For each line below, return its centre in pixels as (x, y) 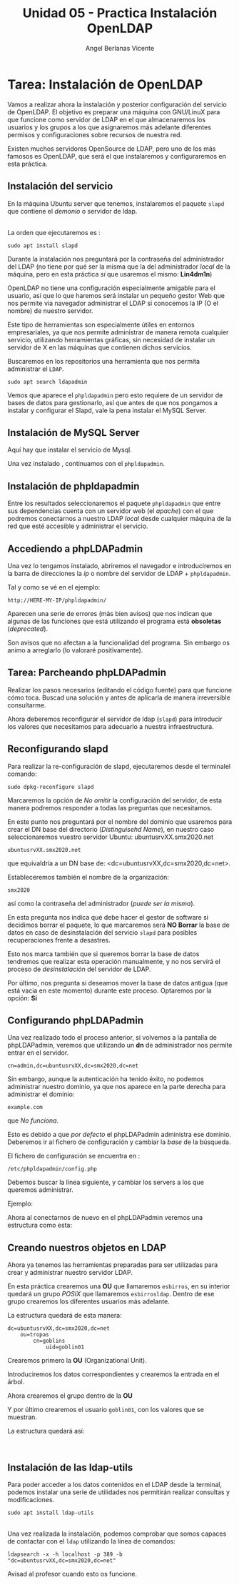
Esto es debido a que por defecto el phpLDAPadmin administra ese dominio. (119, 1135)
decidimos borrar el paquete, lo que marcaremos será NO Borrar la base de (118, 925)
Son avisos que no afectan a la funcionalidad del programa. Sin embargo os (119, 642)
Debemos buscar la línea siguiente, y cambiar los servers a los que (106, 1182)
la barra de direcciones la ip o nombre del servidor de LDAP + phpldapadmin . (119, 573)
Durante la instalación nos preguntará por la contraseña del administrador (116, 259)
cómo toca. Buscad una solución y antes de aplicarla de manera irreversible (119, 697)
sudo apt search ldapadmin (47, 382)
